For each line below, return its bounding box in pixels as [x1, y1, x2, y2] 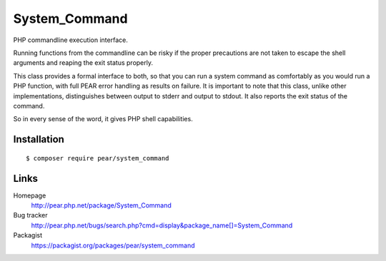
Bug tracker [13, 211, 48, 220]
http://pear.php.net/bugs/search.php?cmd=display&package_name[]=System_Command [31, 221, 293, 230]
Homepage [13, 191, 46, 200]
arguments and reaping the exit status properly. [13, 58, 154, 67]
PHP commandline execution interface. [13, 36, 128, 44]
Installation [13, 133, 64, 145]
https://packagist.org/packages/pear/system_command [31, 241, 196, 250]
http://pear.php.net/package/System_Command [31, 200, 172, 210]
